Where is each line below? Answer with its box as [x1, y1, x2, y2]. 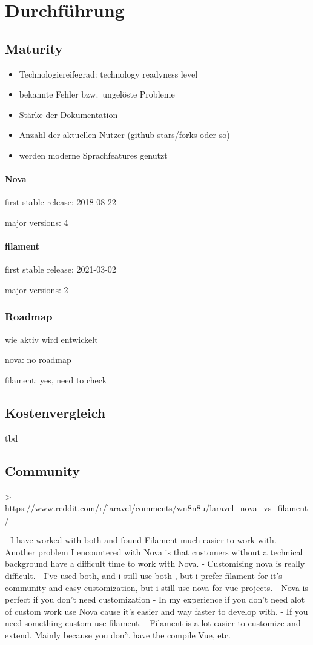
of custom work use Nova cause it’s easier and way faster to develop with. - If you [5, 604, 308, 617]
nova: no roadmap [5, 353, 71, 366]
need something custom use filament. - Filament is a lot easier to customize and [5, 617, 301, 629]
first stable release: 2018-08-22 [5, 196, 116, 208]
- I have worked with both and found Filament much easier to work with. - [5, 534, 283, 546]
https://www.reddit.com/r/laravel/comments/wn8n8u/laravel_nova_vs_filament [5, 501, 308, 514]
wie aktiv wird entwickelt [5, 332, 98, 345]
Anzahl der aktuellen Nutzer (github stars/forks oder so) [19, 128, 230, 141]
